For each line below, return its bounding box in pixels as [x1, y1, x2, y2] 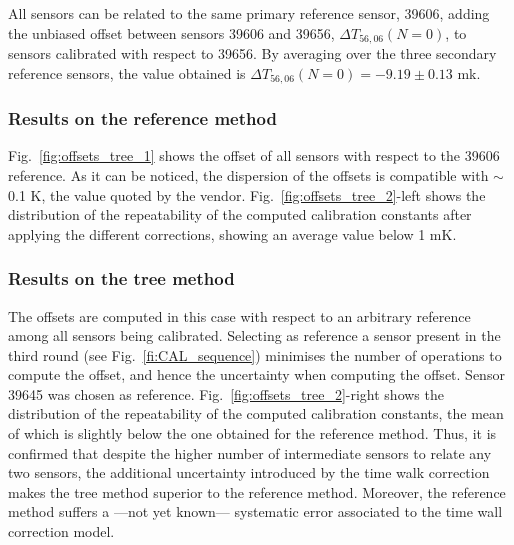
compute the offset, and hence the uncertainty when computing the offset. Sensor [8, 364, 505, 385]
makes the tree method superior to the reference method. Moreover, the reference [8, 481, 506, 502]
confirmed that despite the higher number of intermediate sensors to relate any [8, 442, 492, 463]
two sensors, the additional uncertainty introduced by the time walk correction [8, 462, 490, 483]
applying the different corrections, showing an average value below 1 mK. [8, 223, 457, 244]
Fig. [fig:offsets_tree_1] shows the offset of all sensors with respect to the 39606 [8, 145, 500, 166]
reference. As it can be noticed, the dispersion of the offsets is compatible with [8, 164, 489, 185]
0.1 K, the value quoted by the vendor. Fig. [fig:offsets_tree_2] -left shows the [8, 184, 486, 205]
